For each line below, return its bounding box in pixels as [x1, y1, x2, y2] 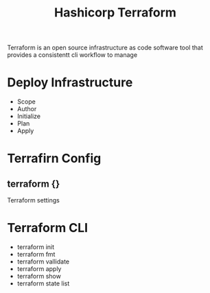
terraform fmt [16, 250, 56, 259]
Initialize [16, 112, 41, 121]
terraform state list [16, 279, 70, 288]
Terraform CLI [7, 220, 88, 236]
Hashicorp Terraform [54, 5, 177, 21]
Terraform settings [7, 196, 60, 204]
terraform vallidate [16, 257, 70, 266]
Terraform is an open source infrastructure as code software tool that [7, 43, 204, 52]
